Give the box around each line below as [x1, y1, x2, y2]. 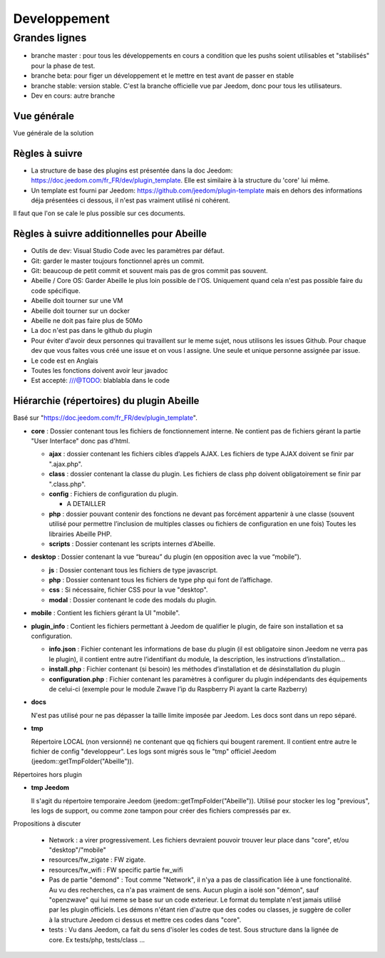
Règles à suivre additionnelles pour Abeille [13, 228, 207, 240]
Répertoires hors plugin [13, 770, 82, 778]
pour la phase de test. [31, 61, 96, 70]
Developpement [13, 11, 111, 26]
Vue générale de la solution [13, 128, 94, 137]
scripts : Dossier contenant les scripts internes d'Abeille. [48, 539, 215, 548]
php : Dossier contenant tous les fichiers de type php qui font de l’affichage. [48, 576, 273, 584]
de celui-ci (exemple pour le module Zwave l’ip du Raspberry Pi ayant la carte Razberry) [48, 684, 308, 693]
